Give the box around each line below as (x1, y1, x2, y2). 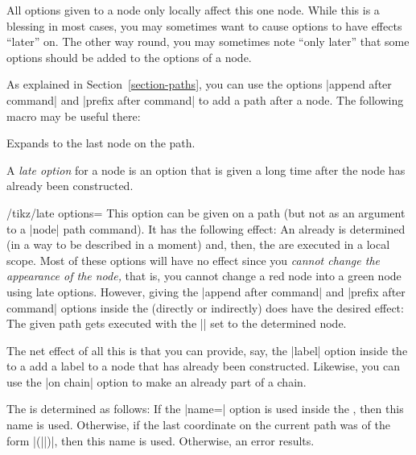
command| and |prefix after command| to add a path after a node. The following (6, 91, 404, 108)
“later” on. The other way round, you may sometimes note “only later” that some (6, 33, 410, 50)
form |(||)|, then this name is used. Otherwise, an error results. (6, 432, 315, 449)
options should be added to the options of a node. (6, 48, 252, 65)
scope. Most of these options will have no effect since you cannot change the (6, 251, 381, 268)
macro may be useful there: (6, 107, 141, 124)
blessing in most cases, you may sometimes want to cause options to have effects (6, 17, 402, 34)
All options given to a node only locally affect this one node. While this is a (6, 2, 380, 18)
